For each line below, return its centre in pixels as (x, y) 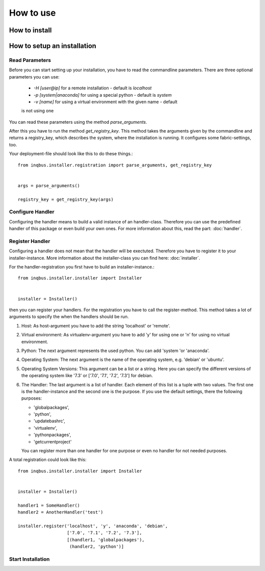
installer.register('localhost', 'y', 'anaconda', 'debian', (93, 526)
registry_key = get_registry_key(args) (66, 199)
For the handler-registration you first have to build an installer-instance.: (82, 267)
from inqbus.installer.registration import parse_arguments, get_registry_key (115, 165)
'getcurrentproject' (53, 441)
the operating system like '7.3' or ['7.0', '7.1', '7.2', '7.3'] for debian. (87, 376)
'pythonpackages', (52, 435)
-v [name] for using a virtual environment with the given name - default (106, 102)
